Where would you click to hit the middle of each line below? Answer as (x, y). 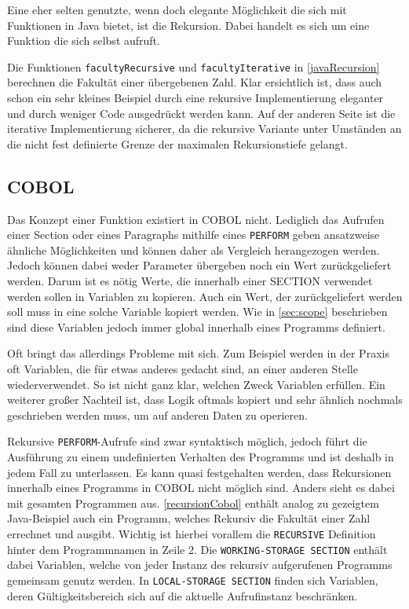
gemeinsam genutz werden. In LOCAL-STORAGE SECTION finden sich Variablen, (193, 580)
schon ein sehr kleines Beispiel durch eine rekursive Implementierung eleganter (195, 98)
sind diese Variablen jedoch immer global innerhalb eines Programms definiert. (196, 327)
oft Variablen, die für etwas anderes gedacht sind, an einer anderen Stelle (183, 369)
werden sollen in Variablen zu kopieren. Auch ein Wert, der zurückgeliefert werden (205, 296)
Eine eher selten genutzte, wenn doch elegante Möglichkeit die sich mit (177, 9)
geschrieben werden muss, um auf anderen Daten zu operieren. (157, 415)
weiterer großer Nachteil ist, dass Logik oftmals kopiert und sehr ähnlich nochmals (205, 400)
